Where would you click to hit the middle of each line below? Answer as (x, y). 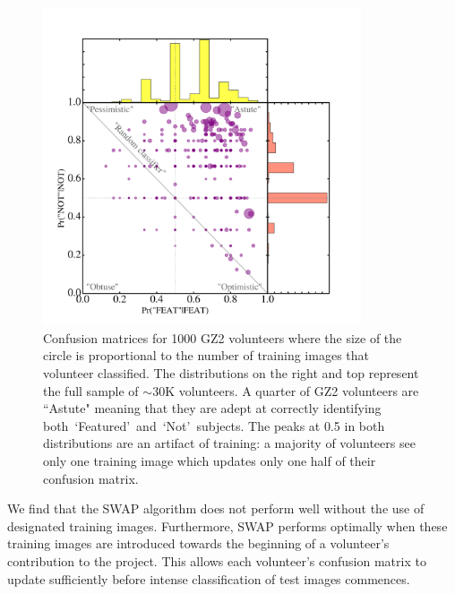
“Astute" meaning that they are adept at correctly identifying (212, 408)
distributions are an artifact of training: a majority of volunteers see (229, 443)
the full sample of (91, 390)
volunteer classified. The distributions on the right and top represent (231, 372)
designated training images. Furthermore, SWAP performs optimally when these (227, 525)
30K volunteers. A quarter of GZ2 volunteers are (286, 390)
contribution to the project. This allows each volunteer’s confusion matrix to (217, 560)
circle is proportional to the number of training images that (206, 355)
